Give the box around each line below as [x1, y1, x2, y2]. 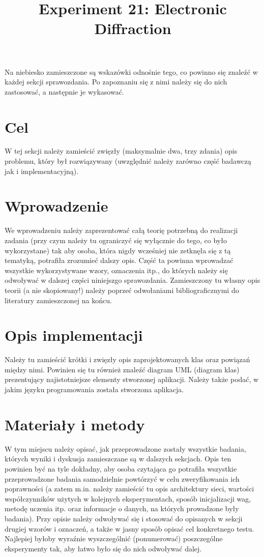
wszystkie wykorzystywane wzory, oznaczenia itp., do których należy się [5, 265, 228, 275]
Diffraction [94, 18, 171, 39]
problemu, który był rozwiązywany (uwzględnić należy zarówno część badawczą [5, 156, 251, 166]
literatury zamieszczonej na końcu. [5, 295, 112, 305]
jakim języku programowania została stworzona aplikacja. [5, 384, 184, 395]
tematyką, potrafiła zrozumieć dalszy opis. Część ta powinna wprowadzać [5, 255, 233, 266]
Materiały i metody [5, 414, 145, 434]
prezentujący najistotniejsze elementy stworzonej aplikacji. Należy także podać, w [5, 374, 259, 385]
